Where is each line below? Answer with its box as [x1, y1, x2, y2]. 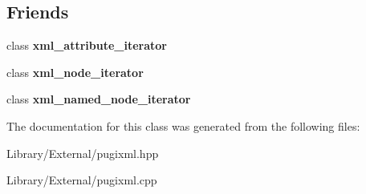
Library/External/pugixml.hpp [6, 144, 159, 161]
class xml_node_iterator [6, 63, 144, 80]
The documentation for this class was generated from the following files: [6, 117, 360, 134]
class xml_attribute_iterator [6, 37, 167, 54]
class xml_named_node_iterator [6, 91, 191, 107]
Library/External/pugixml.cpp [6, 172, 157, 188]
